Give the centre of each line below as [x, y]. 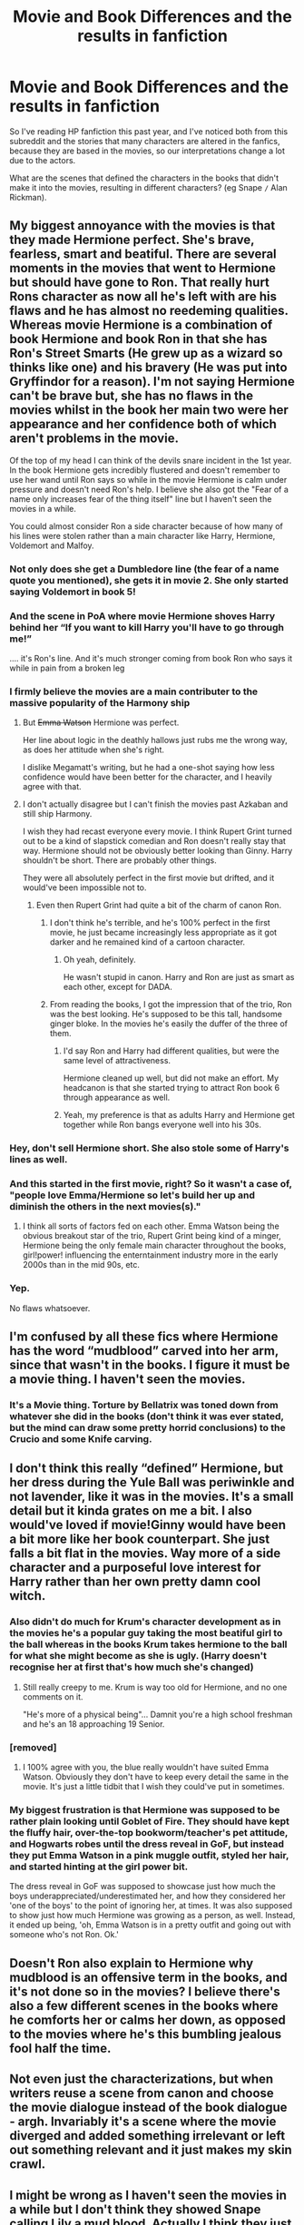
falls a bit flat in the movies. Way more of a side [145, 1554]
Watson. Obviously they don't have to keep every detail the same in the [156, 1777]
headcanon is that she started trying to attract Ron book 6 [171, 1088]
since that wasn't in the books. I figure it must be [150, 1365]
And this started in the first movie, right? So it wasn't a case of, [151, 1184]
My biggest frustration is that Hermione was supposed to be [145, 1810]
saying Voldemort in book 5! [73, 592]
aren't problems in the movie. [94, 439]
